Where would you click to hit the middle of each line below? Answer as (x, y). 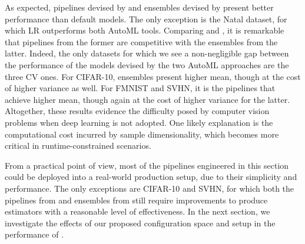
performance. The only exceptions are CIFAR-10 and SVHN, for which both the (150, 188)
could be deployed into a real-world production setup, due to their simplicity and (151, 177)
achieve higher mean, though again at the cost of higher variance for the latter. (147, 99)
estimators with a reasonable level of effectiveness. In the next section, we (137, 211)
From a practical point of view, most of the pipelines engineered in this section (147, 165)
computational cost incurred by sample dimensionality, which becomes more (142, 134)
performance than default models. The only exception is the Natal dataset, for (146, 19)
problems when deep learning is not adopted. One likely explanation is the (139, 122)
